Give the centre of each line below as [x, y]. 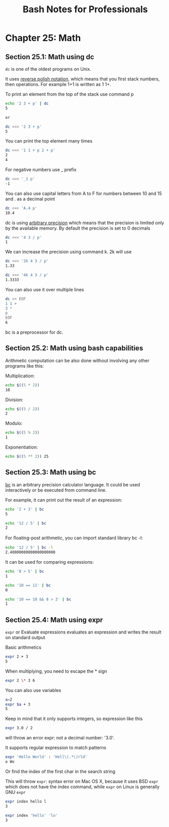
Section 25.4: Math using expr [54, 620]
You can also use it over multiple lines [45, 289]
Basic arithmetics [23, 647]
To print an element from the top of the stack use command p [70, 94]
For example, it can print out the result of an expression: [64, 500]
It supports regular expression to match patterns [56, 748]
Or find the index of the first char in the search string [60, 771]
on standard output [25, 638]
